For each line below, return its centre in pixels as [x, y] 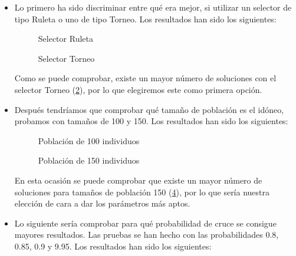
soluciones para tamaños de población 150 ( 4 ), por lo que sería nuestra [142, 192]
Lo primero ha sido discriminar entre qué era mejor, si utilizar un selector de [153, 7]
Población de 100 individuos [89, 140]
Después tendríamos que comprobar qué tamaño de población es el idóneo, [149, 109]
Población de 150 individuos [89, 160]
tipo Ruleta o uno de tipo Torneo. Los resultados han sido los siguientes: [145, 19]
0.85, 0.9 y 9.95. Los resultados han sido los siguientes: [113, 246]
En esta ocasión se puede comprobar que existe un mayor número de [138, 180]
